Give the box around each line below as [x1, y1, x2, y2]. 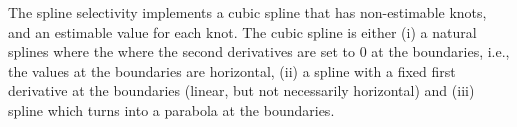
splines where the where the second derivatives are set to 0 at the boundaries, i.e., [8, 41, 510, 62]
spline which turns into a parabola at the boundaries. [8, 99, 335, 120]
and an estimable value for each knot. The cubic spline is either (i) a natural [8, 21, 477, 42]
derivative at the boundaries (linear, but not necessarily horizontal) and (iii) [8, 80, 475, 101]
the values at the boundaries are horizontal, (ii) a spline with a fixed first [8, 60, 456, 81]
